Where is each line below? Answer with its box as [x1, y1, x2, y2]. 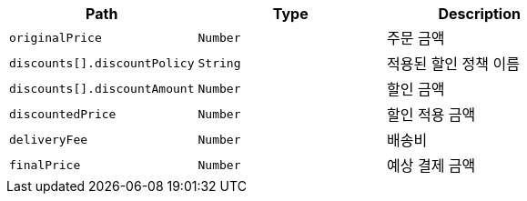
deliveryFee [9, 132, 88, 146]
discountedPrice [9, 106, 117, 121]
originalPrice [9, 30, 102, 45]
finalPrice [9, 157, 81, 172]
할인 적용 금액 [386, 106, 476, 124]
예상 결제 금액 [386, 156, 476, 175]
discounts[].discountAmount [9, 81, 195, 95]
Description [438, 5, 521, 23]
